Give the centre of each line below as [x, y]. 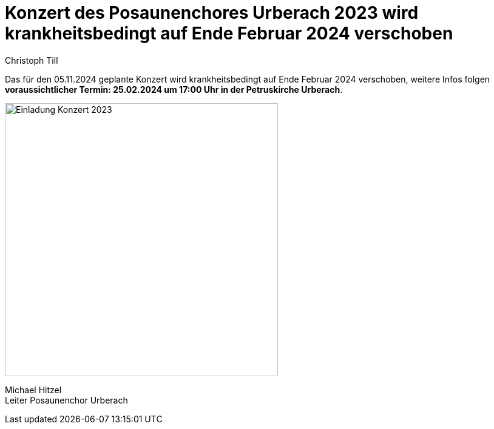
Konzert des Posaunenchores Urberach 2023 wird [212, 13]
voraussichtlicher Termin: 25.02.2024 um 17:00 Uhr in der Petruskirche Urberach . [174, 89]
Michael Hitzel [33, 390]
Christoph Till [32, 60]
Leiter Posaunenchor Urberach [66, 400]
